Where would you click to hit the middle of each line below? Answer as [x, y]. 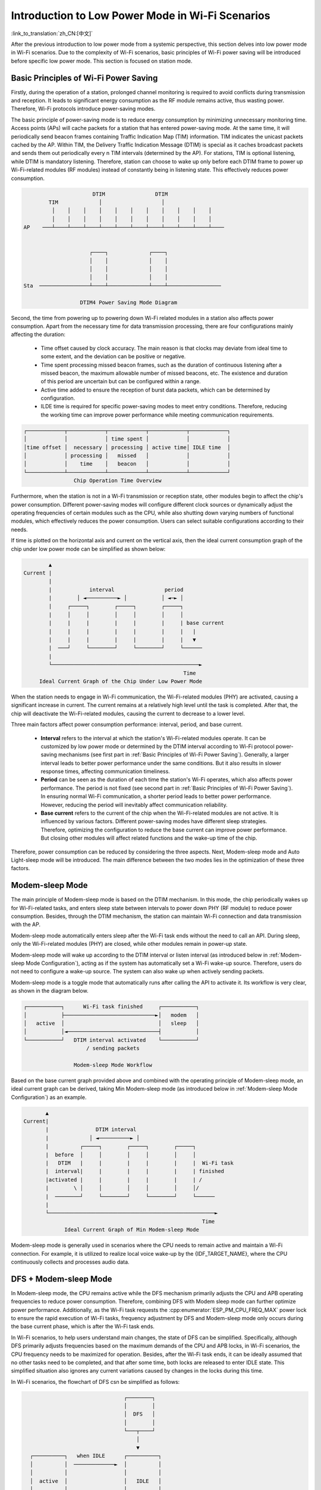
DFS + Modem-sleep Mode [62, 1279]
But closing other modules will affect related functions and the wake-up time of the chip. [149, 838]
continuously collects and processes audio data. [70, 1262]
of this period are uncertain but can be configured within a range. [121, 381]
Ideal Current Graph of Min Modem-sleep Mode [132, 1230]
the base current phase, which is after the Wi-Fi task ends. [83, 1327]
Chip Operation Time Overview [117, 481]
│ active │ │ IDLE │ [96, 1481]
